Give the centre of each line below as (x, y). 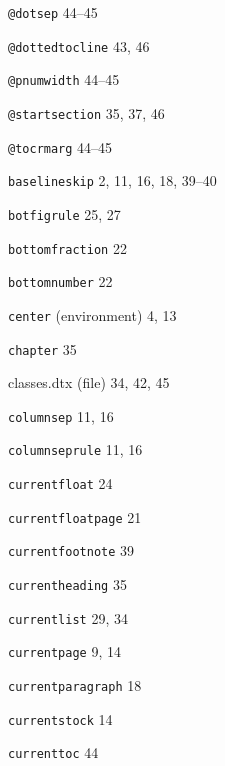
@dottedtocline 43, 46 (79, 45)
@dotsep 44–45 (53, 12)
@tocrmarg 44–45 (60, 146)
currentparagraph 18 (75, 685)
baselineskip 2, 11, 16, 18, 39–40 (112, 180)
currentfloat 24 (60, 483)
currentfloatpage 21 (75, 516)
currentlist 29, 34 (68, 617)
